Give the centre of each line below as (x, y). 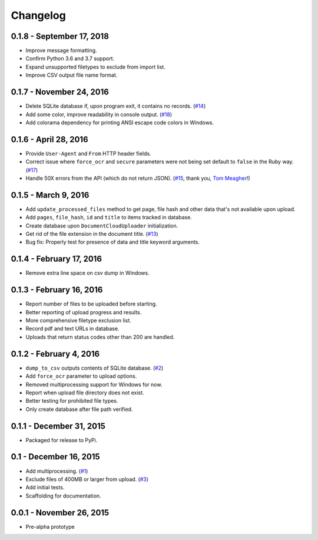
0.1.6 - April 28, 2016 (49, 139)
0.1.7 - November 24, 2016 (60, 92)
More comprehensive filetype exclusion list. (79, 321)
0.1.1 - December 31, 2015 (58, 426)
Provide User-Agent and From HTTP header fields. (88, 153)
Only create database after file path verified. (79, 409)
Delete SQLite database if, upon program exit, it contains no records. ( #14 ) (116, 106)
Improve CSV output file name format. (72, 75)
